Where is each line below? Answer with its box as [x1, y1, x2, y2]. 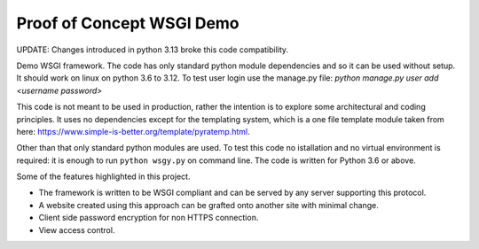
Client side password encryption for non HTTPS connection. [38, 213, 259, 223]
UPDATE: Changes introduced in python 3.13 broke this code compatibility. [16, 44, 288, 55]
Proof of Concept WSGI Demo [16, 13, 239, 33]
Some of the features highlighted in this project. [16, 171, 191, 182]
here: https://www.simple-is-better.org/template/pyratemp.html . [16, 126, 250, 136]
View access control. [38, 224, 115, 235]
